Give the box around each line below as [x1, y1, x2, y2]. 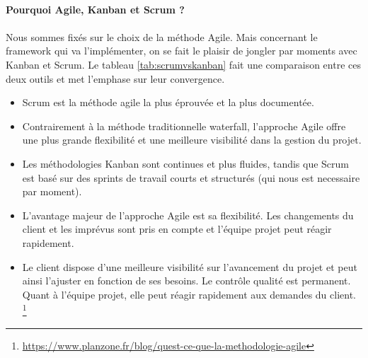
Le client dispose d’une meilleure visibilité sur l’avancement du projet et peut [22, 259, 357, 274]
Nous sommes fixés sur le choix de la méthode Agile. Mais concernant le [6, 29, 318, 44]
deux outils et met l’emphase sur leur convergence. [6, 71, 225, 86]
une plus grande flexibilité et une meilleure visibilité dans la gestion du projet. [22, 132, 362, 147]
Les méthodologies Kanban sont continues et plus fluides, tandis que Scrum [22, 156, 350, 171]
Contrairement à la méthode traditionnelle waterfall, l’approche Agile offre [22, 118, 346, 133]
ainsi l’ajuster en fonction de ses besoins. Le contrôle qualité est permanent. [22, 273, 351, 288]
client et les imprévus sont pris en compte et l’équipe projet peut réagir [22, 221, 332, 236]
